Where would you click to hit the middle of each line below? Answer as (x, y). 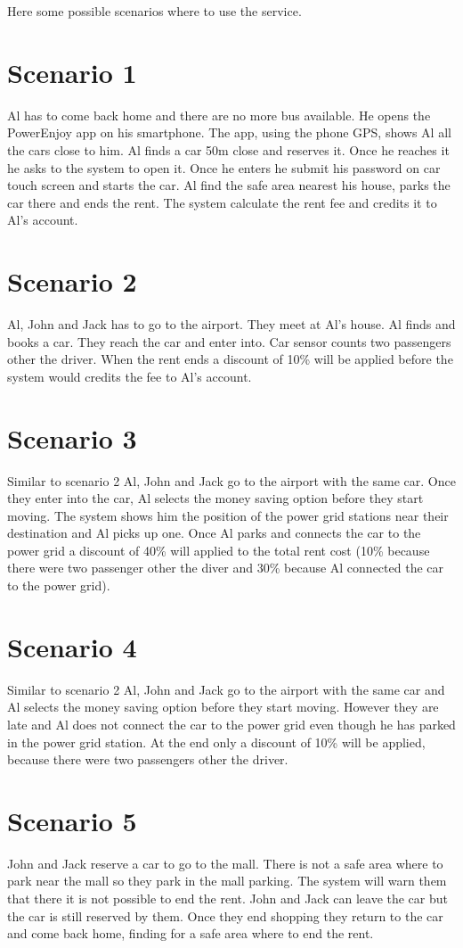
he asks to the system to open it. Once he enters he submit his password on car (224, 167)
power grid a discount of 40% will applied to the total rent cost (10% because (219, 550)
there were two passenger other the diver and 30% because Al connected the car (225, 568)
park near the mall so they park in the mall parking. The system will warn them (227, 881)
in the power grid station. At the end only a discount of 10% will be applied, (216, 742)
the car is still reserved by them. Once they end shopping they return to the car (225, 915)
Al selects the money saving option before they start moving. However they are (223, 707)
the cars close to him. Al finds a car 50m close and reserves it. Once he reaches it (228, 149)
